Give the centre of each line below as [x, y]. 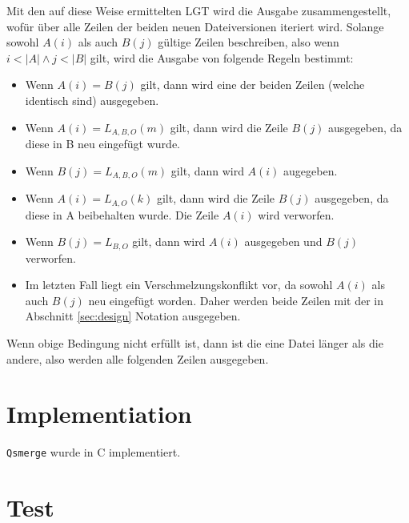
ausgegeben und [283, 241]
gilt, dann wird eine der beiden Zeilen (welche [253, 84]
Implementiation [99, 414]
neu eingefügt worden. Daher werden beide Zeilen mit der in [236, 300]
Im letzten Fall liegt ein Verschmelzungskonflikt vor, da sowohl [179, 285]
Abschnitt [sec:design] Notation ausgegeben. [133, 316]
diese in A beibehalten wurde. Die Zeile [122, 214]
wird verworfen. [296, 214]
